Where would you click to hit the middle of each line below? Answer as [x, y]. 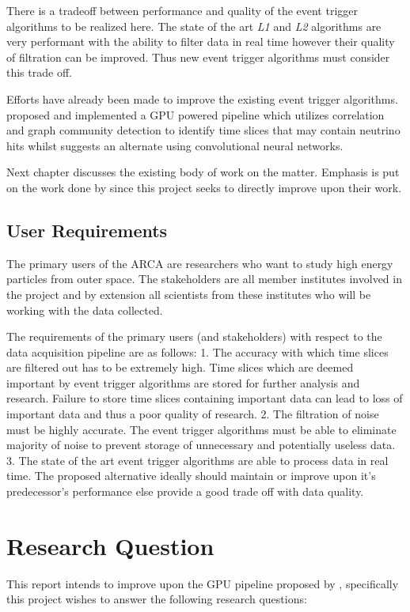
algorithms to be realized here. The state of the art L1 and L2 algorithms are [194, 26]
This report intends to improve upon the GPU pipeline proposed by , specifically [203, 583]
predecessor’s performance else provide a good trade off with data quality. [185, 491]
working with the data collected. [85, 310]
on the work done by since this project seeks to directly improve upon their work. [204, 187]
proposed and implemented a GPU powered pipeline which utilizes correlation [196, 114]
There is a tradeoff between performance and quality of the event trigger [182, 10]
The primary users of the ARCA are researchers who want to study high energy [200, 263]
